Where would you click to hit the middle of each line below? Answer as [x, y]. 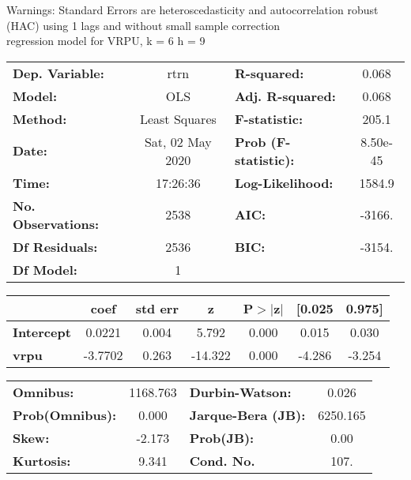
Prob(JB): [222, 437]
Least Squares [178, 118]
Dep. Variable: [58, 73]
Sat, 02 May [178, 141]
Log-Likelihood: [284, 182]
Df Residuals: [55, 246]
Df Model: [45, 269]
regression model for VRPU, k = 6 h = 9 [106, 41]
